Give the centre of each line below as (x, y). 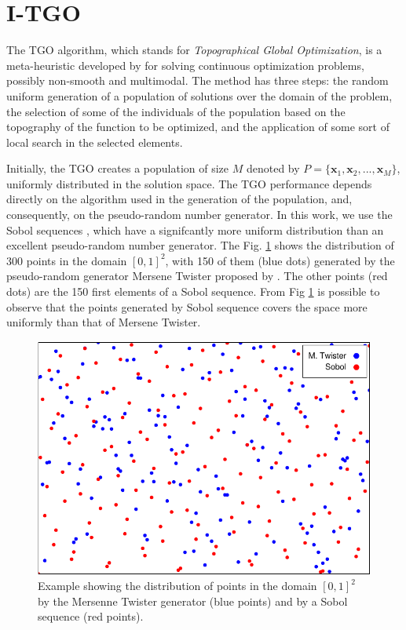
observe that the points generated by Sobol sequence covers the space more (187, 306)
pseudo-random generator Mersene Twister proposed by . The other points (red (197, 276)
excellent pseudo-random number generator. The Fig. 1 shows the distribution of (200, 245)
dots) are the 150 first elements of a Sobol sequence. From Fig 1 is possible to (193, 291)
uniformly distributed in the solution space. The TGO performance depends (189, 183)
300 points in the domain (67, 260)
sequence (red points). (91, 616)
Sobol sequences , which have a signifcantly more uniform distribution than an (195, 229)
